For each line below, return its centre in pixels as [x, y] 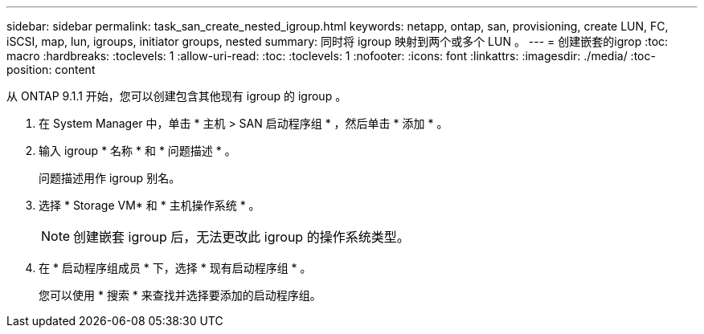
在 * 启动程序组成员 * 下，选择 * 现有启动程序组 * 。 [175, 268]
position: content [51, 69]
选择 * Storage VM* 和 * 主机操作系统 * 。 [149, 205]
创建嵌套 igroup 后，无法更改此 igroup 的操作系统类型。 [241, 237]
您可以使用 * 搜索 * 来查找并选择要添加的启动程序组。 [180, 295]
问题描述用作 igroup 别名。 [110, 178]
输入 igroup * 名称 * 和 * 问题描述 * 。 [137, 151]
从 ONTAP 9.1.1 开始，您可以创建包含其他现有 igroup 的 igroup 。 [177, 96]
